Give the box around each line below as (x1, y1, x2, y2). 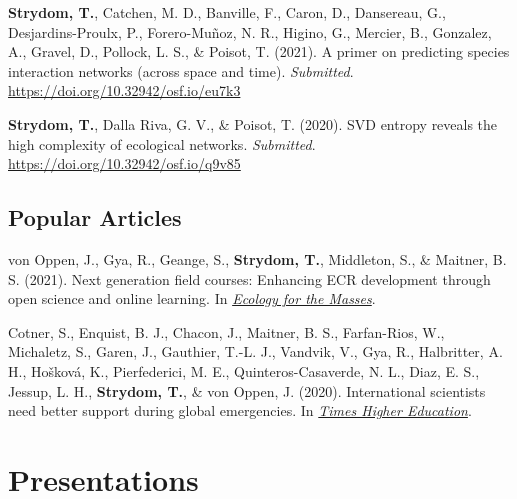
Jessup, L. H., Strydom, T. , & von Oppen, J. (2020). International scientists (8, 380, 486, 401)
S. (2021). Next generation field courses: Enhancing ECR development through (8, 268, 491, 289)
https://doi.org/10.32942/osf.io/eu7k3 (8, 80, 241, 101)
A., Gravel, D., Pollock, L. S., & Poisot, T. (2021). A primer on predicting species (8, 41, 510, 62)
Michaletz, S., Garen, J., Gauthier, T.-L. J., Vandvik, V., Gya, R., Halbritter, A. (8, 341, 503, 362)
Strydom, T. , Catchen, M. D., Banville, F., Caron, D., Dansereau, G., (8, 2, 446, 22)
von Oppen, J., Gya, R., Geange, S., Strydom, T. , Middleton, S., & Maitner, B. (8, 248, 507, 269)
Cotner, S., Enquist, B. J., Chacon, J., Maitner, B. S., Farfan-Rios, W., (8, 321, 445, 342)
